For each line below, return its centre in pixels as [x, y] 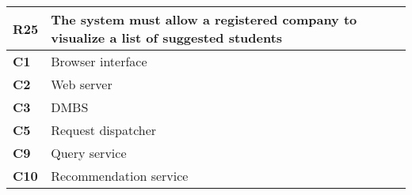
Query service [89, 153]
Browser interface [99, 61]
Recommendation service [120, 176]
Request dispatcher [104, 130]
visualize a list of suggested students [167, 37]
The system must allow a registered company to [204, 19]
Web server [82, 84]
